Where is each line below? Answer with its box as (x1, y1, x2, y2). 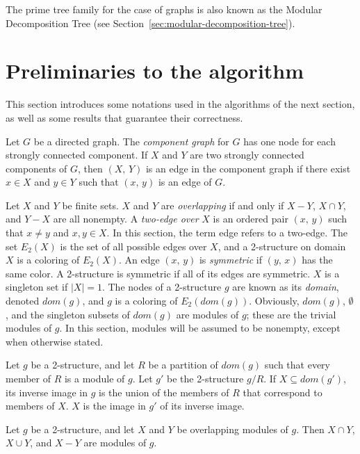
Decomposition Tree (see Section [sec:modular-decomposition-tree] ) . (6, 15, 295, 30)
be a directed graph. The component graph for (33, 133, 229, 148)
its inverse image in (6, 384, 88, 399)
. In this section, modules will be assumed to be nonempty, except (59, 321, 341, 335)
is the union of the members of (99, 384, 229, 399)
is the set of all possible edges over (60, 238, 207, 253)
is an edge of (158, 175, 212, 189)
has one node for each (243, 133, 336, 148)
